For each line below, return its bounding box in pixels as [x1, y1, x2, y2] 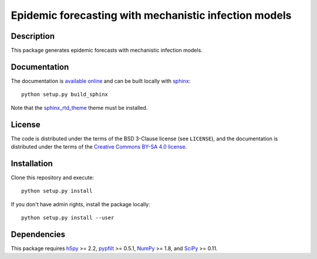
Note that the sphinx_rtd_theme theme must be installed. [11, 104, 148, 111]
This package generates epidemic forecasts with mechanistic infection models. [11, 47, 203, 54]
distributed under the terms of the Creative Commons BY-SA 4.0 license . [11, 143, 187, 150]
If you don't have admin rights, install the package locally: [11, 200, 150, 208]
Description [11, 31, 55, 41]
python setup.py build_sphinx [21, 91, 109, 98]
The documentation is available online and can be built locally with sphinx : [11, 77, 191, 85]
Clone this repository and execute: [11, 174, 94, 181]
